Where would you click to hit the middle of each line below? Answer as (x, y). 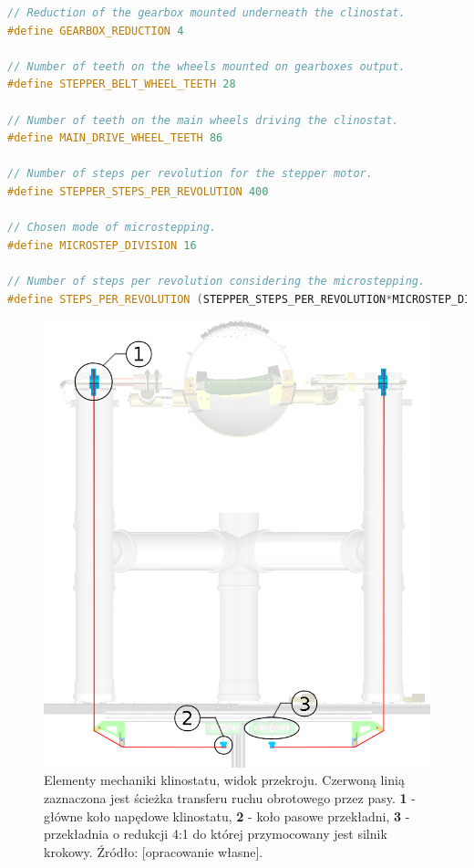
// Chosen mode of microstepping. (112, 228)
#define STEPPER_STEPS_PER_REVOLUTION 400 (138, 191)
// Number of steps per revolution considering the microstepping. (216, 281)
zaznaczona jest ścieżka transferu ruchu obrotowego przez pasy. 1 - (230, 797)
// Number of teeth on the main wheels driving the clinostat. (203, 120)
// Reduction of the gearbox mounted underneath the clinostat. (206, 13)
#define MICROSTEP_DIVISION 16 (102, 245)
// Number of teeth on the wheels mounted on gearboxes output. (206, 66)
